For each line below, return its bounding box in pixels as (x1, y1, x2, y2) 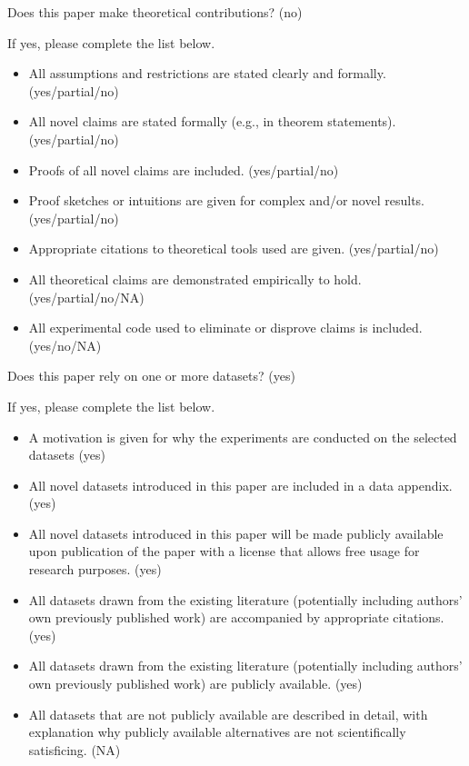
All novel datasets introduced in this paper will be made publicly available (28, 523, 444, 542)
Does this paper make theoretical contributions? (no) (7, 3, 303, 21)
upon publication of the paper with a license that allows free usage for (28, 542, 420, 561)
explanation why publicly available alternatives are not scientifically (28, 722, 406, 741)
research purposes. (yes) (28, 560, 162, 579)
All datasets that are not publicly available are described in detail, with (28, 704, 428, 723)
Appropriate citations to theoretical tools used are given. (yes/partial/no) (28, 239, 439, 258)
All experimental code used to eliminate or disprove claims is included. (28, 318, 423, 337)
